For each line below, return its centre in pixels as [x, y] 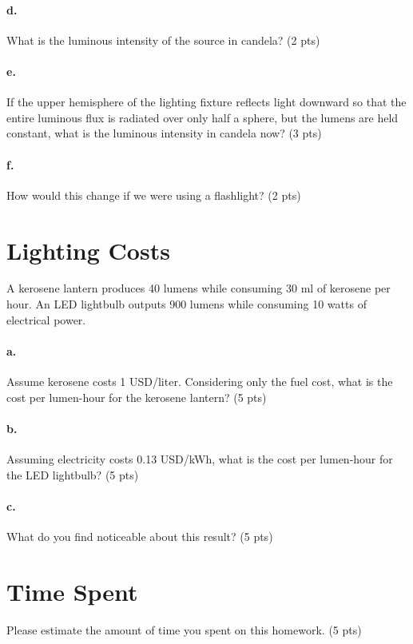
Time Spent [72, 591]
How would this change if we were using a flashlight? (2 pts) [154, 195]
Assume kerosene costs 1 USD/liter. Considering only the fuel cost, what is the [200, 382]
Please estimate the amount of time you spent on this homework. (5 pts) [184, 629]
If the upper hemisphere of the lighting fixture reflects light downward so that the [206, 102]
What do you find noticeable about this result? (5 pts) [140, 537]
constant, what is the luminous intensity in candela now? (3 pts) [164, 133]
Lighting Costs [88, 250]
